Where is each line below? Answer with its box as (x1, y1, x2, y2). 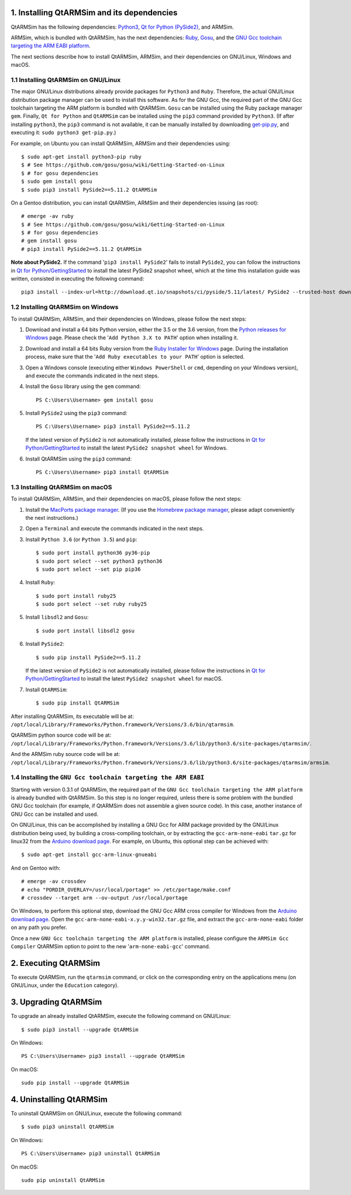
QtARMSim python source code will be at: (11, 731, 111, 738)
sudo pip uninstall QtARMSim (21, 1177, 105, 1183)
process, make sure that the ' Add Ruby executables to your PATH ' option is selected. (25, 353, 245, 360)
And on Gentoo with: (11, 864, 61, 871)
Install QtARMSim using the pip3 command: (25, 455, 132, 462)
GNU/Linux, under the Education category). (11, 982, 119, 989)
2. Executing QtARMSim (11, 958, 101, 968)
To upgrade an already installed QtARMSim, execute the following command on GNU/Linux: (11, 1013, 231, 1020)
